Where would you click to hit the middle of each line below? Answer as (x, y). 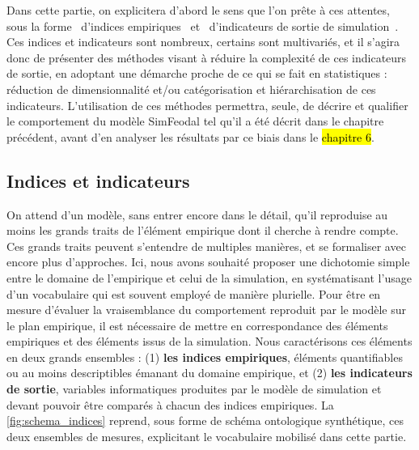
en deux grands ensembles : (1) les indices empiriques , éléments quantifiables (205, 357)
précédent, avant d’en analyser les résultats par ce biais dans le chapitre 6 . (190, 136)
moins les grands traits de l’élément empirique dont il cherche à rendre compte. (203, 230)
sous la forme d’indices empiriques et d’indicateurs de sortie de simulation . (203, 25)
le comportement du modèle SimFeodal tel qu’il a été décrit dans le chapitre (195, 121)
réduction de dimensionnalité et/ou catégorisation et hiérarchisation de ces (191, 89)
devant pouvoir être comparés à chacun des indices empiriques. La (170, 404)
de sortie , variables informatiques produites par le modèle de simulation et (194, 389)
